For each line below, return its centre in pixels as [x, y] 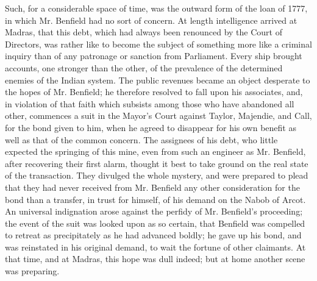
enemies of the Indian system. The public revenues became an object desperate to [158, 80]
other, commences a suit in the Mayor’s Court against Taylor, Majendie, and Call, [158, 116]
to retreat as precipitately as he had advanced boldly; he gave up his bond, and [153, 235]
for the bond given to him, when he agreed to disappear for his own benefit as [151, 127]
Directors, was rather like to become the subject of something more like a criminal [158, 44]
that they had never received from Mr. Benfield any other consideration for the [152, 187]
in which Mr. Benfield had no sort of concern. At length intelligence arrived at [151, 20]
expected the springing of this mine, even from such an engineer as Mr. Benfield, [155, 151]
